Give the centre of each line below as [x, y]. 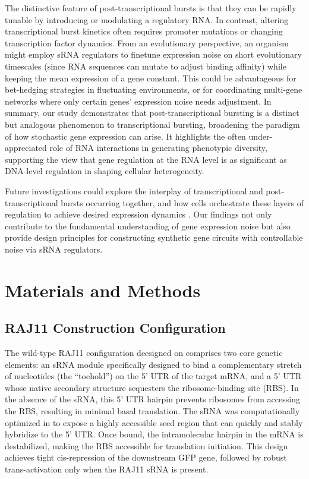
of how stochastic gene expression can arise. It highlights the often [125, 136]
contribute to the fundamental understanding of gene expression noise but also [148, 226]
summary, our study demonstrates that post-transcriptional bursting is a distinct [152, 113]
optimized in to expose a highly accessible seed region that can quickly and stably [154, 422]
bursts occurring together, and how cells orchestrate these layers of [182, 202]
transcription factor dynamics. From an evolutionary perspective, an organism [147, 42]
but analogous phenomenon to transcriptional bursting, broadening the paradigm [152, 124]
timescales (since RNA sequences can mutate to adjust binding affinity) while [146, 66]
